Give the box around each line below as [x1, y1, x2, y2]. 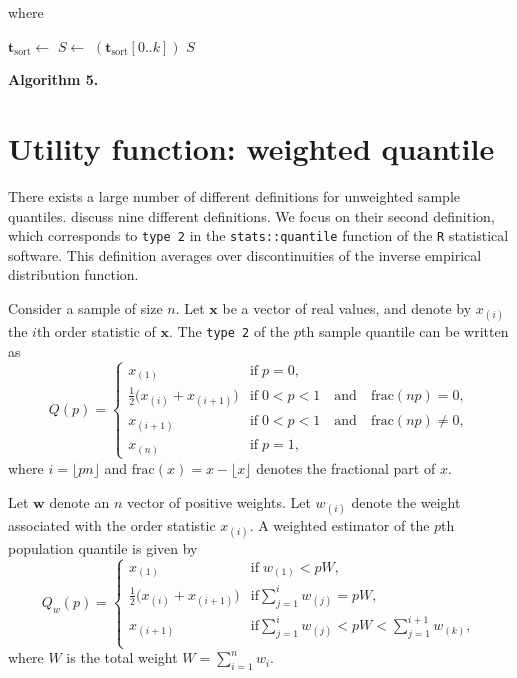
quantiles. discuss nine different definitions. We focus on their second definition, [8, 205, 495, 226]
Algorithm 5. [8, 69, 99, 90]
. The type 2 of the [168, 321, 290, 342]
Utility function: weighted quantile [8, 127, 495, 168]
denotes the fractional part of [256, 457, 436, 478]
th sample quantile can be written [301, 321, 509, 342]
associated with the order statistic [8, 514, 216, 535]
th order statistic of [36, 321, 156, 342]
